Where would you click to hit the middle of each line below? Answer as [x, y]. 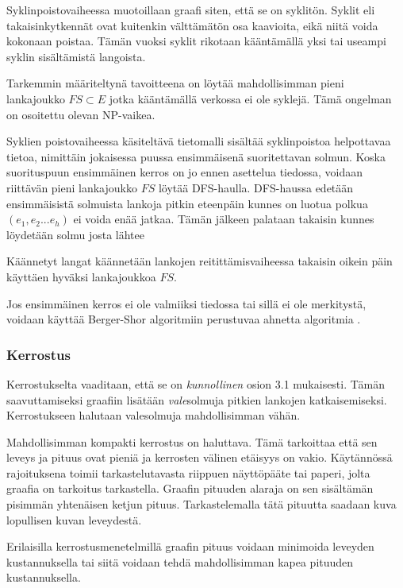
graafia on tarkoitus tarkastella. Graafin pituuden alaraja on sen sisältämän [190, 488]
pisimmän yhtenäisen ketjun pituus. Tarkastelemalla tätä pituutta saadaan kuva [201, 504]
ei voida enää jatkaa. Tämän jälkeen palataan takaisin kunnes [224, 219]
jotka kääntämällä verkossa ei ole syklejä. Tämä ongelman [250, 98]
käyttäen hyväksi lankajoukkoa [81, 276]
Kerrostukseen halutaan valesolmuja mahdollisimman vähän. [154, 415]
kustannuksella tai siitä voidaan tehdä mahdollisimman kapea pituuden [180, 561]
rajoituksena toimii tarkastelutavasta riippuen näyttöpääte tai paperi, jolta [188, 472]
